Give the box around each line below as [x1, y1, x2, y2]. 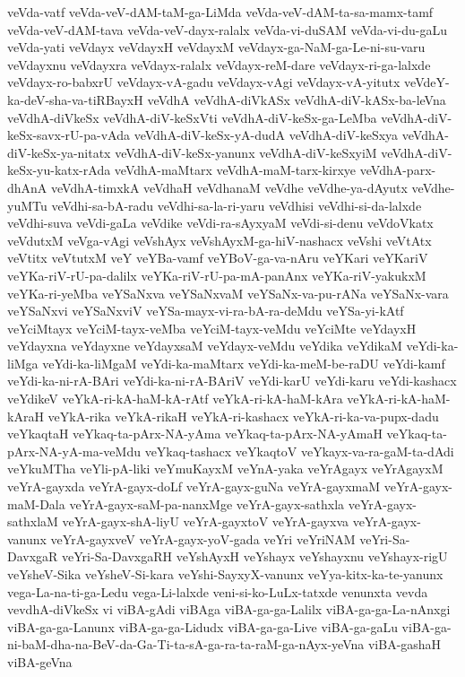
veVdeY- [404, 73, 450, 91]
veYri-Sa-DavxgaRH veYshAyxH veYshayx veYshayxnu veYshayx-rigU [62, 547, 448, 566]
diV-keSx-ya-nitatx [7, 143, 111, 161]
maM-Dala [7, 494, 65, 513]
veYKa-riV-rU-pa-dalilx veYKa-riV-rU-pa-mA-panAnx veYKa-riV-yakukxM [7, 265, 426, 284]
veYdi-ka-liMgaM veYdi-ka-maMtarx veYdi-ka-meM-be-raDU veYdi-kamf [42, 353, 445, 372]
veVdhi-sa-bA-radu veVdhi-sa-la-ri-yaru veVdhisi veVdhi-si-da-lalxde [51, 195, 422, 214]
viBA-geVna [7, 652, 73, 671]
